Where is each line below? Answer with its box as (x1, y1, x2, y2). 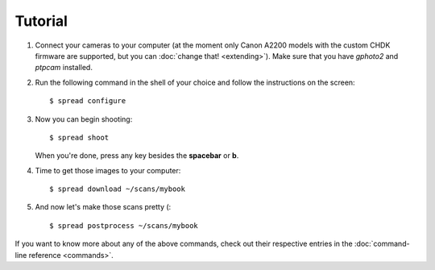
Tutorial (14, 12, 68, 30)
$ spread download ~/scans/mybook (49, 185, 185, 193)
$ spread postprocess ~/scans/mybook (49, 221, 199, 230)
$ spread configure (49, 97, 126, 106)
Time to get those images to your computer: (35, 165, 181, 175)
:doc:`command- (354, 239, 410, 249)
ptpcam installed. (35, 63, 93, 73)
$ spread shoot (49, 133, 110, 142)
